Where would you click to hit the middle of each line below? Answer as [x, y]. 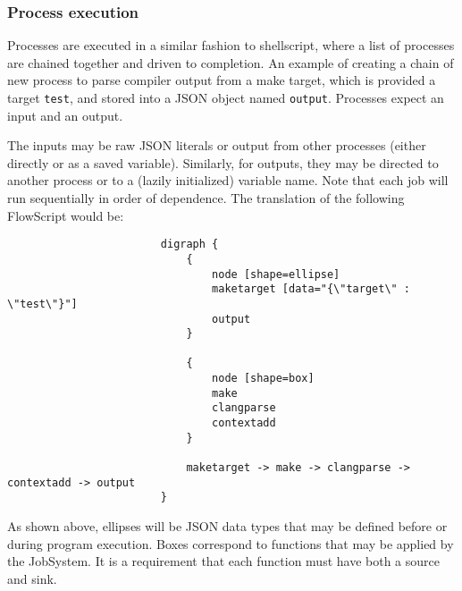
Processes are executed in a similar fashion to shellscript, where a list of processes [231, 45]
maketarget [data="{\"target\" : [311, 289]
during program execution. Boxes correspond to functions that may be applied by [231, 543]
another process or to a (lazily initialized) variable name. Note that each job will [228, 180]
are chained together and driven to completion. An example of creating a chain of [231, 62]
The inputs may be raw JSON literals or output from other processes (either [217, 145]
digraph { [189, 245]
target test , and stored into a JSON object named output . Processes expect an [226, 97]
